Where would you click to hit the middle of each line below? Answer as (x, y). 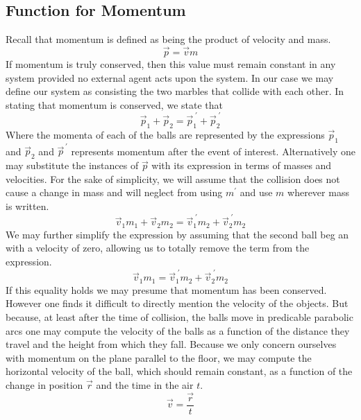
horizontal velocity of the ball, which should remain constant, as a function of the (179, 371)
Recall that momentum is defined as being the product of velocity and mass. (168, 39)
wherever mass (318, 192)
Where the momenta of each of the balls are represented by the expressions (165, 134)
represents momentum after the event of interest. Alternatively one (213, 151)
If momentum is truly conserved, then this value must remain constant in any (171, 64)
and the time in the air (145, 384)
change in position (44, 384)
